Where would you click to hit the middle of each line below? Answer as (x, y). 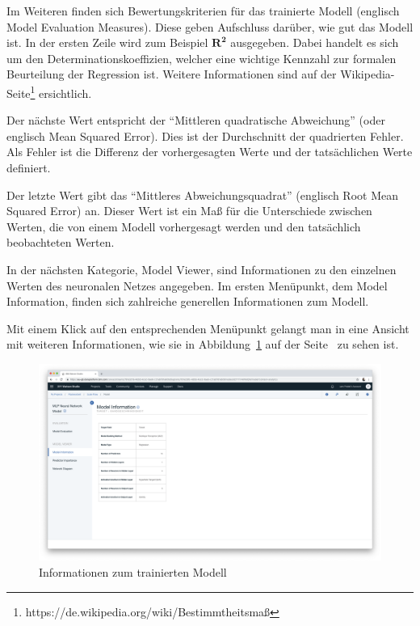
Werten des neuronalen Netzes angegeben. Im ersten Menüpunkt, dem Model (197, 285)
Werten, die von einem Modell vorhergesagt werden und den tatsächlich (184, 226)
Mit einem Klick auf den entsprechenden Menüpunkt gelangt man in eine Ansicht (208, 328)
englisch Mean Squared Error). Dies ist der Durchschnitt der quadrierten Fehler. (205, 135)
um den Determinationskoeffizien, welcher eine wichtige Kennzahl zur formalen (202, 58)
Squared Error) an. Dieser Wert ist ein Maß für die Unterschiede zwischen (189, 211)
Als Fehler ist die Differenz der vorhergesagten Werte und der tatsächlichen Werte (210, 152)
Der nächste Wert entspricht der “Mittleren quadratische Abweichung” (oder (196, 120)
